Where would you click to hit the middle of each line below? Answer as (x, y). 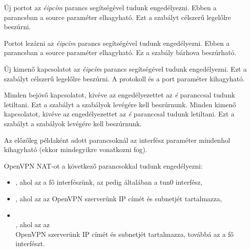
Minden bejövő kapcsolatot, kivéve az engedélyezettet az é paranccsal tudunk (120, 95)
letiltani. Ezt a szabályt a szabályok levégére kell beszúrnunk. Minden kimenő (120, 104)
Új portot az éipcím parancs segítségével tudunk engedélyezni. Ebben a (110, 7)
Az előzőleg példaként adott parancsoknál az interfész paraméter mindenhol (117, 140)
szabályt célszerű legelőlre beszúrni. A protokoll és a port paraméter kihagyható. (124, 78)
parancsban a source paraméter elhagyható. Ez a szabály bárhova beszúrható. (120, 52)
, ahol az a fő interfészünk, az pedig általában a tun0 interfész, (109, 182)
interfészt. (30, 243)
